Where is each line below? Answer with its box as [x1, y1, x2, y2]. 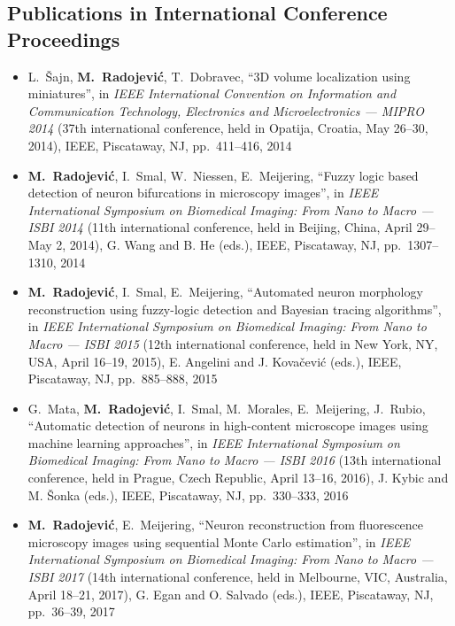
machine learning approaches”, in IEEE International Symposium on [27, 433, 400, 452]
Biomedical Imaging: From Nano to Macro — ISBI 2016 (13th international [27, 451, 442, 469]
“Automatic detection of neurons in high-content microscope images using [27, 416, 428, 435]
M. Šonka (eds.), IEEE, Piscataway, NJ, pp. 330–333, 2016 [27, 485, 349, 504]
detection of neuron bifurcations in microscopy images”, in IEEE [27, 183, 379, 202]
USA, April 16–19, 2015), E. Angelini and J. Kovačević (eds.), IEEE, [27, 352, 402, 370]
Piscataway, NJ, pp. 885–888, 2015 [27, 369, 218, 388]
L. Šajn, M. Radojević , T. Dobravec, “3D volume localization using [27, 66, 411, 85]
